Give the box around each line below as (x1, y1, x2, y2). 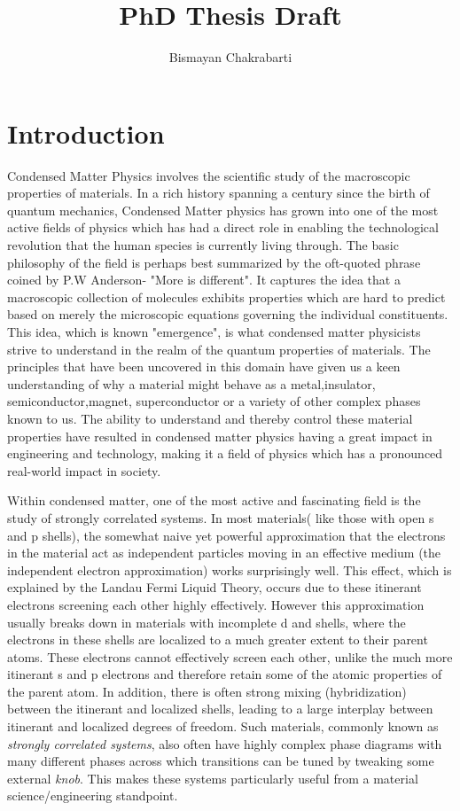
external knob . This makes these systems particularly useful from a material (7, 768, 418, 787)
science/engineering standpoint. (7, 786, 178, 805)
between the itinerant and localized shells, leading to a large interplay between (7, 699, 433, 718)
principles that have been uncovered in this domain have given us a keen (7, 357, 401, 376)
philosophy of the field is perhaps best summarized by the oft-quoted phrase (7, 253, 421, 271)
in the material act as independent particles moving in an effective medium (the (7, 543, 441, 562)
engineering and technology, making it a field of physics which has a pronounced (7, 444, 443, 463)
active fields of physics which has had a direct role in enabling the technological (7, 218, 439, 237)
